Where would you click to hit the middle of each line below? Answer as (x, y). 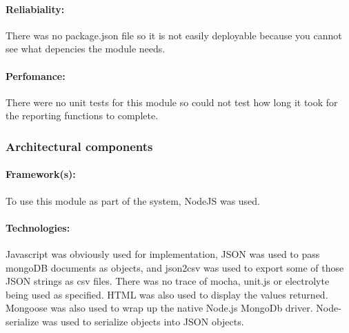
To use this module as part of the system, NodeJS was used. (133, 200)
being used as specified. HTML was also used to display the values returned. (167, 294)
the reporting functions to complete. (82, 115)
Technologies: (38, 227)
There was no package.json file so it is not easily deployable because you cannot (174, 35)
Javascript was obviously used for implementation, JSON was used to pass (163, 254)
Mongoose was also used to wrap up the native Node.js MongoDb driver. (159, 308)
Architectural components (79, 146)
